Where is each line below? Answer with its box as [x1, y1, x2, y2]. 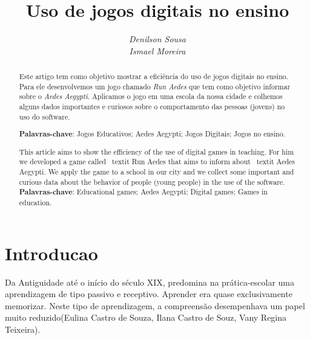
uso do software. [19, 111, 70, 121]
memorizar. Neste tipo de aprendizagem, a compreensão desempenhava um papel [5, 299, 305, 312]
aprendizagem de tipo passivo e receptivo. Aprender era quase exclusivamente [5, 287, 292, 300]
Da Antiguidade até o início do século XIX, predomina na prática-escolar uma [5, 275, 295, 288]
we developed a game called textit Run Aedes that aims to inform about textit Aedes [19, 156, 295, 167]
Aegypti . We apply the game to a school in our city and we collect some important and [19, 167, 294, 177]
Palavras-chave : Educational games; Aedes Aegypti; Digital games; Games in [19, 187, 268, 197]
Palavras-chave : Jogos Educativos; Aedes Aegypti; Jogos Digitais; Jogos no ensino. [19, 129, 285, 140]
